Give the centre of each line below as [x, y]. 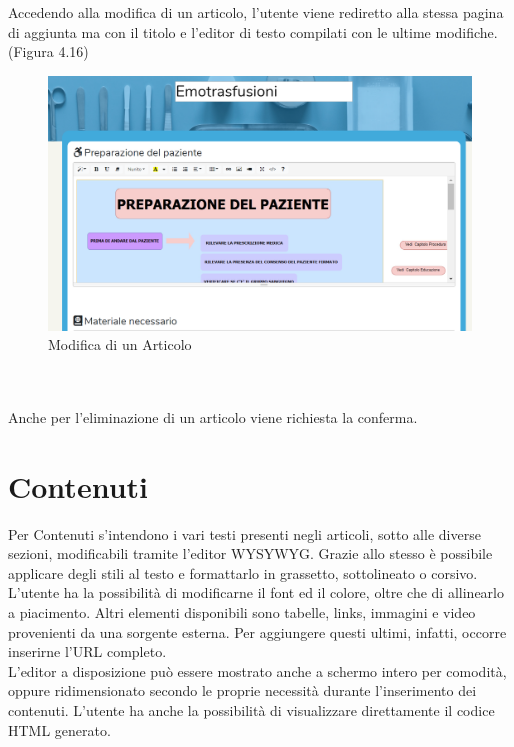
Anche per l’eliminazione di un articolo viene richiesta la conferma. [213, 416]
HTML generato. [59, 729]
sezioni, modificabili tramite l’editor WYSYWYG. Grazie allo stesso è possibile [250, 553]
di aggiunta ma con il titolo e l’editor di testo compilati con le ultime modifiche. [253, 31]
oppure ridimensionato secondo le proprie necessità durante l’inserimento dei [242, 690]
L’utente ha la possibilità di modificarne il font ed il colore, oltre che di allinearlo [256, 592]
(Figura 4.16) [48, 51]
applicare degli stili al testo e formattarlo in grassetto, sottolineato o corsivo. [243, 572]
